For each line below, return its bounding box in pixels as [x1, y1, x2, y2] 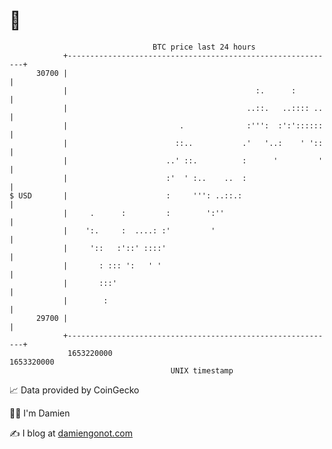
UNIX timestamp [170, 365, 234, 376]
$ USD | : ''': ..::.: [9, 190, 243, 201]
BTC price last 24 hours [152, 42, 256, 52]
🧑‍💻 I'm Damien [9, 407, 71, 419]
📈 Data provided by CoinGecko [9, 384, 140, 396]
